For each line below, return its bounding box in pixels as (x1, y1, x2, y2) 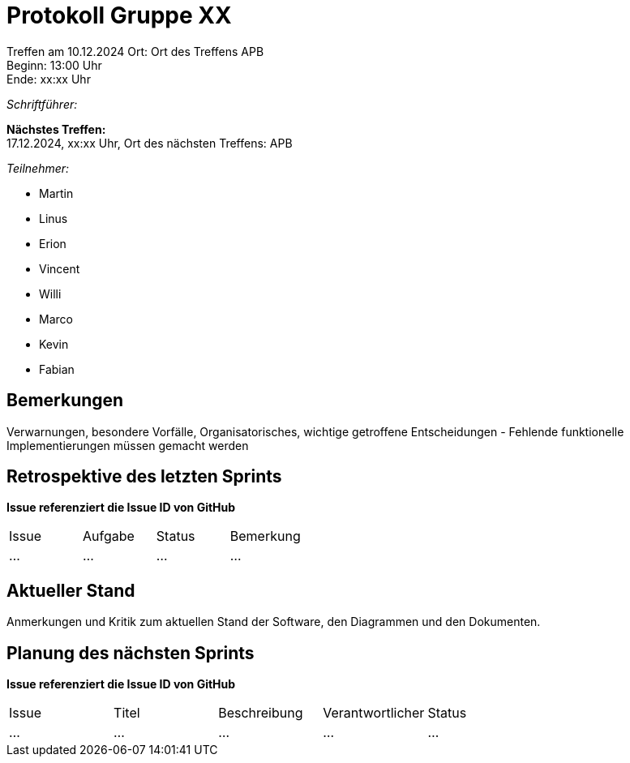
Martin (39, 186, 74, 200)
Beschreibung (218, 705, 303, 722)
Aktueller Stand (6, 580, 135, 601)
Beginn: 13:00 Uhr (6, 58, 102, 72)
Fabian (39, 362, 75, 376)
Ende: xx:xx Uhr (6, 71, 91, 86)
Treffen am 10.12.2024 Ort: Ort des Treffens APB (6, 44, 264, 58)
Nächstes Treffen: (6, 122, 106, 136)
